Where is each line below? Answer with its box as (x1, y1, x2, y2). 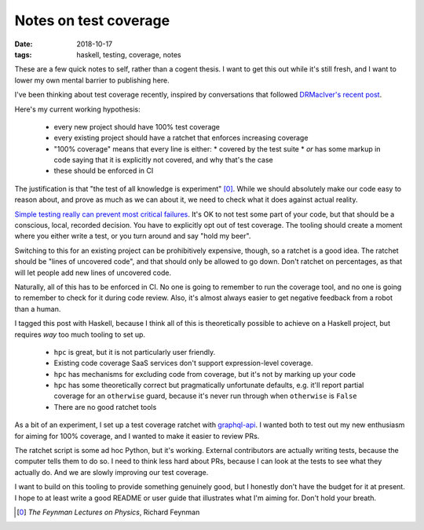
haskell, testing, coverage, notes (76, 49, 181, 59)
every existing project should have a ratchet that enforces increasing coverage (53, 133, 309, 143)
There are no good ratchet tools (53, 402, 157, 411)
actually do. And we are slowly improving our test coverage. (14, 467, 209, 477)
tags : (14, 49, 32, 59)
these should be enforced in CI (53, 166, 154, 176)
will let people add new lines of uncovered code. (14, 268, 172, 277)
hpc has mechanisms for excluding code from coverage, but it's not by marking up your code (53, 369, 356, 378)
